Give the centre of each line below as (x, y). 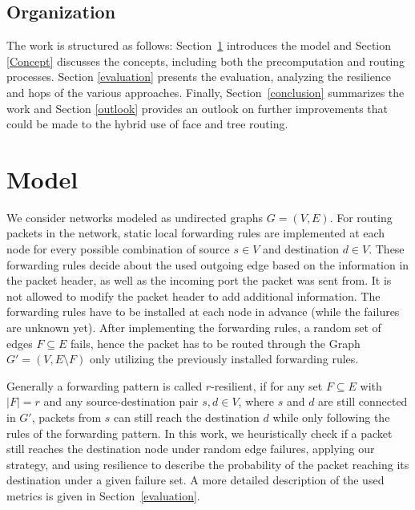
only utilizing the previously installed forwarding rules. (224, 359)
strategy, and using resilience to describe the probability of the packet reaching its (208, 464)
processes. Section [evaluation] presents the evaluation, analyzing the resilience (199, 77)
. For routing (361, 217)
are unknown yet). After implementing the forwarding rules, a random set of (194, 328)
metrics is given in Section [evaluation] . (103, 495)
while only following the (331, 417)
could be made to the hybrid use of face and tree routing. (147, 124)
